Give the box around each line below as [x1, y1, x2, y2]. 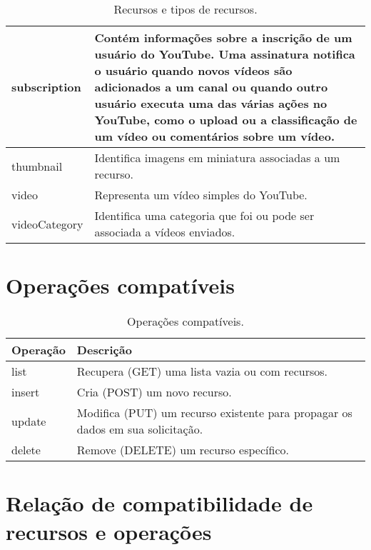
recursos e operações [6, 516, 212, 546]
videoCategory [11, 215, 83, 232]
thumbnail [11, 157, 63, 174]
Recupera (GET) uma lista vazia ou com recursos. [76, 363, 327, 380]
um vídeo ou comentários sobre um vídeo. [94, 128, 335, 144]
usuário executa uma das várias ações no [94, 95, 327, 111]
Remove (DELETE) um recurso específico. [76, 441, 289, 459]
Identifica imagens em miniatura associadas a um [94, 149, 340, 166]
